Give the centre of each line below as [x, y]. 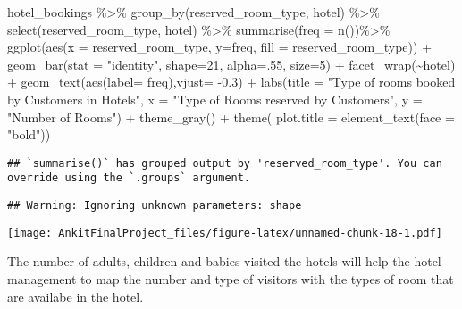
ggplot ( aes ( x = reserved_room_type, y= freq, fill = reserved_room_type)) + [220, 47]
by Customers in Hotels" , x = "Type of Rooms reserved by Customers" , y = [215, 99]
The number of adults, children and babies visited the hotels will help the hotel [224, 261]
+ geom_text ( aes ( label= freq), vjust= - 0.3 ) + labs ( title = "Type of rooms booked [231, 82]
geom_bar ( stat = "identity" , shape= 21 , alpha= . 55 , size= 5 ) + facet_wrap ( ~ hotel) [231, 64]
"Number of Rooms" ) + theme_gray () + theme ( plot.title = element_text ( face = [231, 117]
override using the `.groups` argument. [129, 178]
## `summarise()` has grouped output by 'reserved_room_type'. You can [225, 163]
